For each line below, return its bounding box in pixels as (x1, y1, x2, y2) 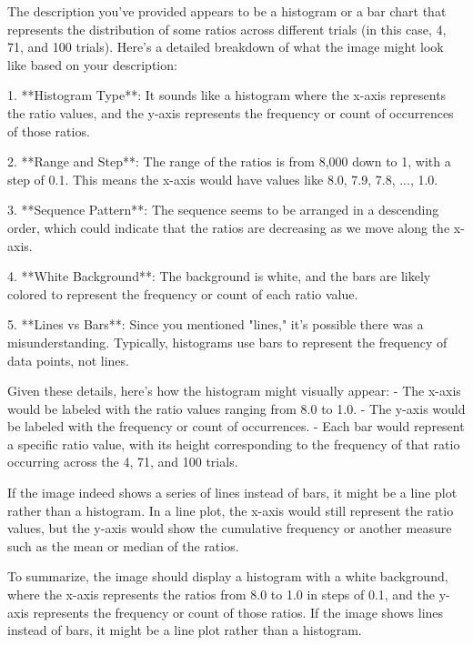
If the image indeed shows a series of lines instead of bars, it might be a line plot (7, 483, 458, 502)
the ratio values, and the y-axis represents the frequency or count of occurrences (7, 103, 454, 122)
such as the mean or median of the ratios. (7, 536, 239, 555)
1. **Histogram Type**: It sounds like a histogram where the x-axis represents (7, 86, 447, 105)
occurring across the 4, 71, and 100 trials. (7, 452, 238, 471)
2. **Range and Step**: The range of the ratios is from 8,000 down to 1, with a (7, 152, 451, 171)
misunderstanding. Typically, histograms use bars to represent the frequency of (7, 332, 448, 351)
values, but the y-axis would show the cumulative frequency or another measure (7, 519, 452, 538)
